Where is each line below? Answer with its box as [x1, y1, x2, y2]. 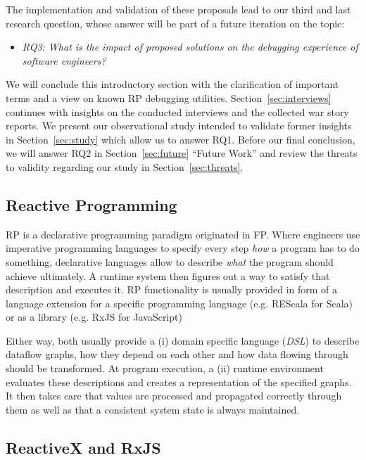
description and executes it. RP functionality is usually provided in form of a [6, 282, 338, 297]
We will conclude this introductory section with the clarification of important [6, 77, 339, 91]
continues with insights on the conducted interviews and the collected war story [6, 104, 349, 119]
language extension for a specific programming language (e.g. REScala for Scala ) [6, 295, 353, 310]
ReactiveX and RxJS [6, 436, 161, 458]
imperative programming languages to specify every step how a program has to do [6, 241, 360, 255]
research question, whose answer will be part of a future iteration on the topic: [6, 15, 345, 30]
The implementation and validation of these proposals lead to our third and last [6, 2, 351, 16]
